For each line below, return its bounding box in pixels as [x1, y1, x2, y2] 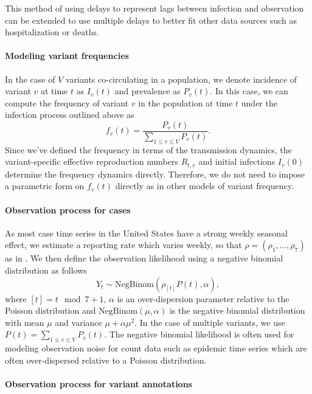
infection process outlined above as [5, 108, 134, 121]
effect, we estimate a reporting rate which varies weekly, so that [5, 238, 242, 251]
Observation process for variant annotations [5, 377, 192, 390]
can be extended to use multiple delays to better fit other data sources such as [5, 13, 297, 26]
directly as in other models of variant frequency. [115, 179, 294, 192]
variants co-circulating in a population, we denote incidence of [66, 72, 297, 85]
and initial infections [198, 155, 276, 168]
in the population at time [138, 96, 233, 109]
